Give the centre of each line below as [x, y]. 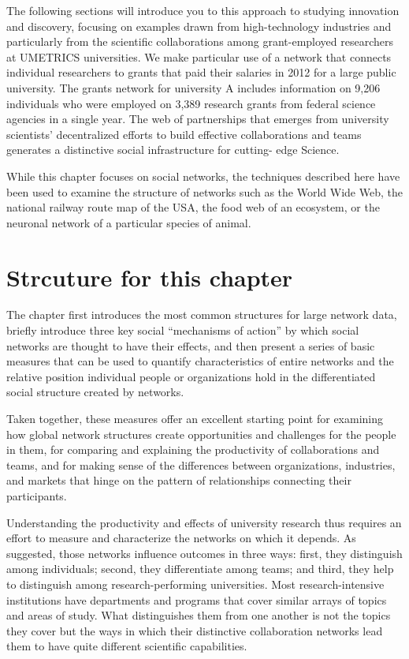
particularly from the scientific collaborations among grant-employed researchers [200, 41]
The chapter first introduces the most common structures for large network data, [202, 315]
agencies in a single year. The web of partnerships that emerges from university [198, 119]
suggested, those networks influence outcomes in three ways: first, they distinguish [204, 553]
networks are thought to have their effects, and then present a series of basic [191, 345]
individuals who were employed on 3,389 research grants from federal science [191, 103]
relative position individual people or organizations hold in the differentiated [191, 376]
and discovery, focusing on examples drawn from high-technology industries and [199, 26]
